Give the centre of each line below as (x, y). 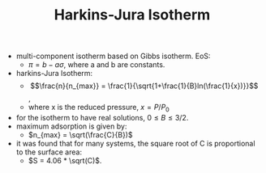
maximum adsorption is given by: (71, 126)
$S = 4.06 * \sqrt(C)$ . (65, 160)
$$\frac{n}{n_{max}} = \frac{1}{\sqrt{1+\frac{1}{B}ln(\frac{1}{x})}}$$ (144, 86)
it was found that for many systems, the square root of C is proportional (135, 143)
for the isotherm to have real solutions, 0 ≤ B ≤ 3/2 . (102, 117)
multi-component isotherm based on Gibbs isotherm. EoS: (113, 56)
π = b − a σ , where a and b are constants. (97, 65)
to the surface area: (49, 152)
